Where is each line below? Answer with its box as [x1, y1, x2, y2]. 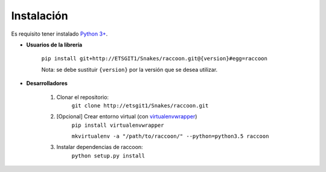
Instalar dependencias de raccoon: [56, 144, 143, 151]
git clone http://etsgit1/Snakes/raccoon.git [71, 102, 209, 109]
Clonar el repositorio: [56, 94, 109, 101]
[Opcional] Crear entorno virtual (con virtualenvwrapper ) [56, 113, 197, 120]
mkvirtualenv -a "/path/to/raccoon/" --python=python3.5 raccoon [71, 133, 269, 140]
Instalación [11, 9, 69, 22]
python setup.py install [71, 152, 145, 159]
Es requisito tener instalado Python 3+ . [11, 30, 108, 37]
